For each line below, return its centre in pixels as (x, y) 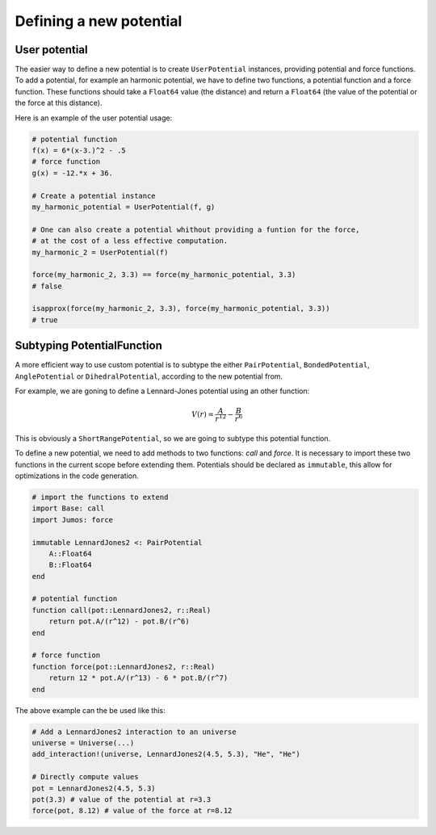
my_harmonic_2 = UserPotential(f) (100, 252)
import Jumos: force (72, 520)
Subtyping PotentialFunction (89, 346)
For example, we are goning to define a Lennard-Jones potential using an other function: (162, 391)
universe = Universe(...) (83, 743)
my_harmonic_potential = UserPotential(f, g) (124, 207)
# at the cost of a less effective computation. (130, 241)
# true (45, 320)
